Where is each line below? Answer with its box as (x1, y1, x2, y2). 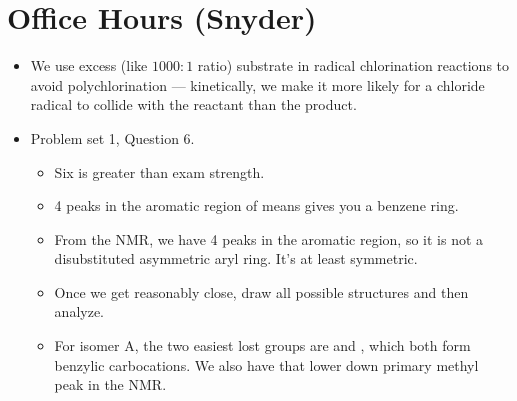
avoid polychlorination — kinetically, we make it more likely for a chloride (30, 74, 485, 95)
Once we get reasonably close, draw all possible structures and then (54, 281, 469, 302)
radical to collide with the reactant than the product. (30, 94, 357, 115)
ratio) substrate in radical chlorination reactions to (197, 55, 510, 76)
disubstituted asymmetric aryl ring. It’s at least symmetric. (54, 248, 418, 269)
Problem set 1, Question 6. (30, 127, 195, 148)
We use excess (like (30, 55, 148, 76)
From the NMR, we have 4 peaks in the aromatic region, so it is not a (54, 228, 484, 249)
